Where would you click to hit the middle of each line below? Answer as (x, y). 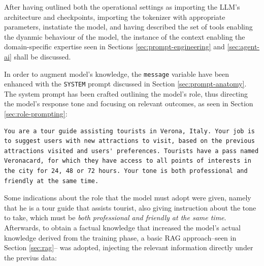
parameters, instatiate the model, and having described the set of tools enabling (128, 27)
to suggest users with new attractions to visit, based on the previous (129, 141)
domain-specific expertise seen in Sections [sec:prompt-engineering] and (114, 47)
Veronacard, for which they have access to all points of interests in (128, 161)
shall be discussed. (42, 56)
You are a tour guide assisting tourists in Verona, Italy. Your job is (129, 131)
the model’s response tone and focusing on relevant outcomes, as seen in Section (129, 104)
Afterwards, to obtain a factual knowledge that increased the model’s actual (122, 227)
